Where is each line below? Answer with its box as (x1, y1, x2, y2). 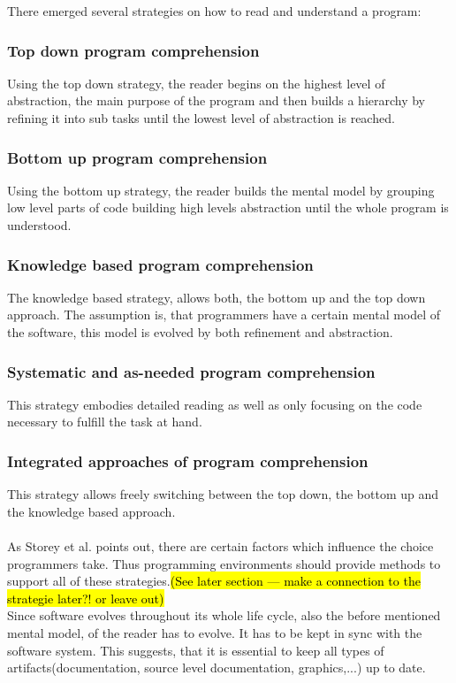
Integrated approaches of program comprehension (7, 449, 369, 472)
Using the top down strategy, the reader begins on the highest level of (7, 73, 385, 92)
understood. (7, 216, 72, 234)
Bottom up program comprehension (7, 146, 268, 168)
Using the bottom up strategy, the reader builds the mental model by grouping (7, 180, 435, 199)
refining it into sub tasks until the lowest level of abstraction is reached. (7, 109, 395, 127)
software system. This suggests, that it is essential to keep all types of (7, 641, 384, 659)
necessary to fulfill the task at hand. (7, 412, 202, 431)
